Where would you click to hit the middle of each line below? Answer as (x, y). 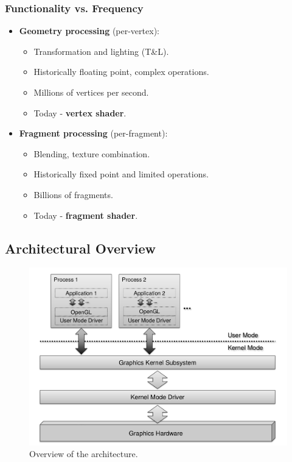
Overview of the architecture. (84, 454)
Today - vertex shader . (80, 112)
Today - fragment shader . (86, 215)
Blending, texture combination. (92, 153)
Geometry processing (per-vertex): (89, 31)
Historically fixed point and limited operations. (121, 174)
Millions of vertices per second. (91, 92)
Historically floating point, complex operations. (121, 72)
